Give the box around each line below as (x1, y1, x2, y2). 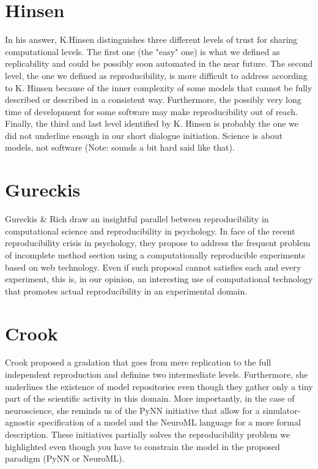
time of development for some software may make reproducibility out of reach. (5, 105, 298, 118)
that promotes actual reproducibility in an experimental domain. (5, 284, 248, 297)
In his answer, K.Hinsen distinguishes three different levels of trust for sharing (5, 33, 298, 46)
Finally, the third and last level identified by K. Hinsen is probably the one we (5, 117, 299, 130)
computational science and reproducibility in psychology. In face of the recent (5, 224, 295, 237)
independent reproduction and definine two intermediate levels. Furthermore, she (5, 368, 308, 381)
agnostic (5, 416, 35, 429)
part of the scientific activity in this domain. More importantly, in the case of (5, 392, 295, 405)
